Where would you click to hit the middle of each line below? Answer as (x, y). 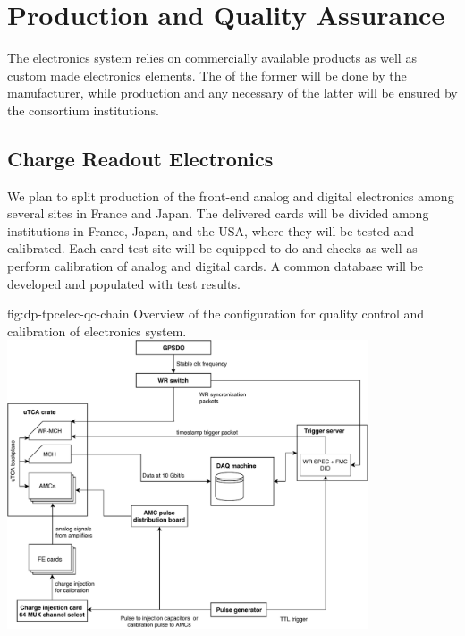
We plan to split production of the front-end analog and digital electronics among (231, 195)
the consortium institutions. (83, 110)
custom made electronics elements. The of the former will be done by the (207, 75)
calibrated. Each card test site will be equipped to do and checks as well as (212, 248)
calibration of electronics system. (97, 331)
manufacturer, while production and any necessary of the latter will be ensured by (232, 93)
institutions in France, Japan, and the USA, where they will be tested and (211, 230)
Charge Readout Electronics (140, 158)
